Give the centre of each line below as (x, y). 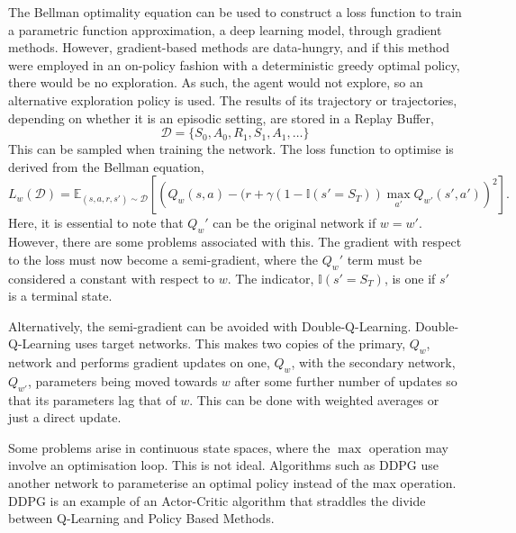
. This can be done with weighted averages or (314, 399)
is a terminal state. (60, 296)
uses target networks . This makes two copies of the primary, (240, 343)
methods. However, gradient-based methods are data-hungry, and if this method (229, 47)
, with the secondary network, (373, 362)
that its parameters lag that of (92, 399)
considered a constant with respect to (111, 278)
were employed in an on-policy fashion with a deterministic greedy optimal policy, (234, 64)
